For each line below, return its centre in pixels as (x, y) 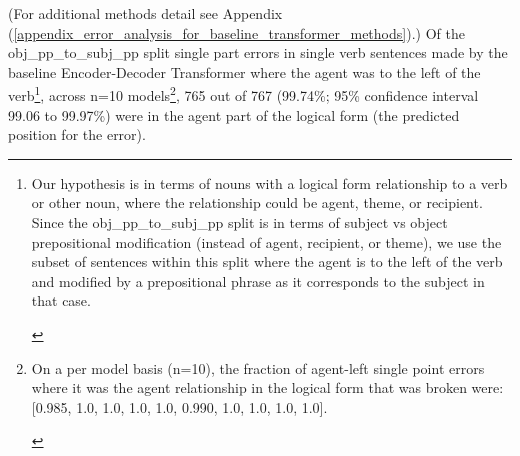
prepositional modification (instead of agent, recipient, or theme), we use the (266, 241)
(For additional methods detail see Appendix (145, 13)
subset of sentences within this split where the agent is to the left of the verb (267, 261)
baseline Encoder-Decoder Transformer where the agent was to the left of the (244, 71)
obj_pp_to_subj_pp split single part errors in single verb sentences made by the (258, 52)
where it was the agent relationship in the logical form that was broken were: (267, 387)
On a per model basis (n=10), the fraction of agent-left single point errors (258, 367)
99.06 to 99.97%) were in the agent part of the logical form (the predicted (234, 114)
